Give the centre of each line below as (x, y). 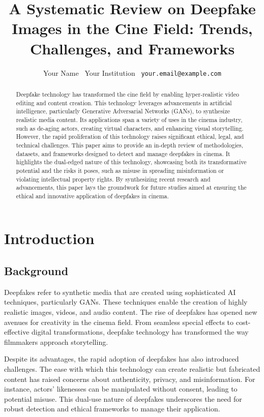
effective (17, 332)
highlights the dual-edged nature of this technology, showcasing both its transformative (131, 162)
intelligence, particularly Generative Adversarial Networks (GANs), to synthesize (123, 111)
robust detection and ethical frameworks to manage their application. (112, 409)
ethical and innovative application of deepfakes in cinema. (92, 196)
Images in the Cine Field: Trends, (132, 28)
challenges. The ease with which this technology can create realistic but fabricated (132, 369)
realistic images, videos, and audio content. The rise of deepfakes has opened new (131, 312)
